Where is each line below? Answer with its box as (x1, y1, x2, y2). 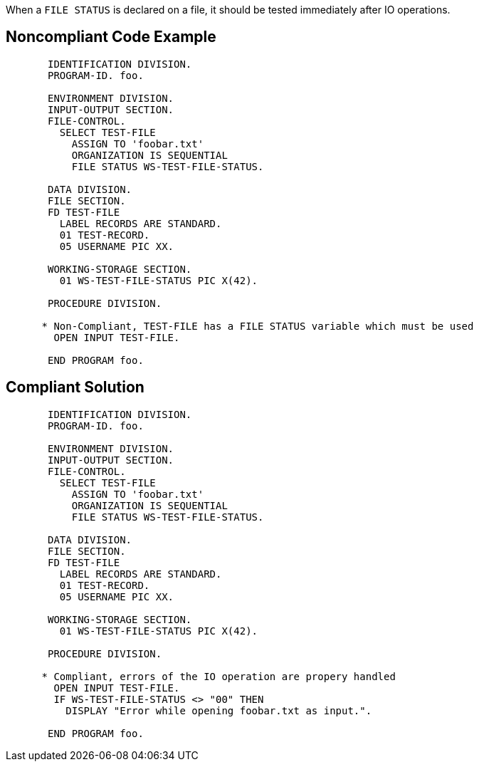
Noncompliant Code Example (6, 28, 216, 46)
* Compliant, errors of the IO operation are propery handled (41, 670, 396, 682)
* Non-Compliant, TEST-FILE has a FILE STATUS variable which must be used (41, 320, 474, 332)
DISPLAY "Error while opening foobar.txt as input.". (65, 704, 372, 716)
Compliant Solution (6, 378, 144, 397)
